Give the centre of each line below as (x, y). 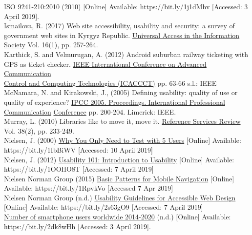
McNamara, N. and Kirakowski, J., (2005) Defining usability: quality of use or (121, 92)
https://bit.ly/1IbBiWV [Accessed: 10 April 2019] (78, 149)
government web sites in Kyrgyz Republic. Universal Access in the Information (122, 35)
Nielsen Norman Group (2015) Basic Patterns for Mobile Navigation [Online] (119, 178)
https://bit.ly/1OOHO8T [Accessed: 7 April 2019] (79, 169)
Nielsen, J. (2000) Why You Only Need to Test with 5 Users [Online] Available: (123, 140)
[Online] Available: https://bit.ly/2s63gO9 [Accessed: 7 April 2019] (104, 207)
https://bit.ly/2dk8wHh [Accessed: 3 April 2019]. (77, 226)
